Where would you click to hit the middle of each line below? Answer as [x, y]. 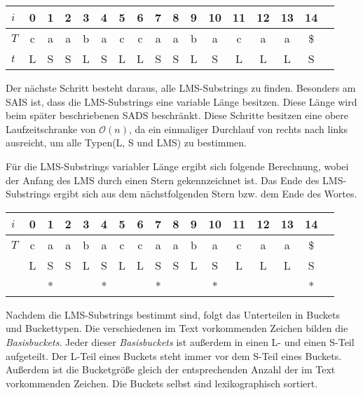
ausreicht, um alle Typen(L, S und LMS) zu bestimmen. [126, 143]
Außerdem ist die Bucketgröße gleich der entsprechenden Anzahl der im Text [171, 369]
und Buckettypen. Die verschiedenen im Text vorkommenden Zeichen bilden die [177, 328]
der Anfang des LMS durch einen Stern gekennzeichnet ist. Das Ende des [163, 180]
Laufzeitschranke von [51, 129]
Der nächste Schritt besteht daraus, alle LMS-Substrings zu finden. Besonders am [181, 88]
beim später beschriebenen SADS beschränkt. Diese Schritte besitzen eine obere [177, 115]
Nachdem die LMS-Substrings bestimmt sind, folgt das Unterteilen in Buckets [173, 314]
